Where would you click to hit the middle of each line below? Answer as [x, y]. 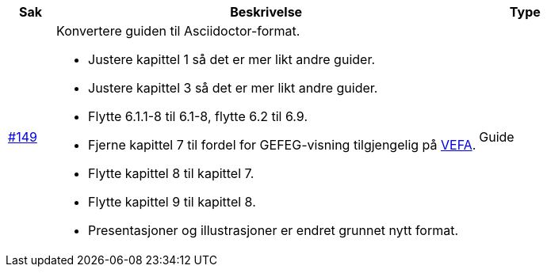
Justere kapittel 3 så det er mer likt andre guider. [233, 88]
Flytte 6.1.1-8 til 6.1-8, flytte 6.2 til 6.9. [198, 116]
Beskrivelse [266, 12]
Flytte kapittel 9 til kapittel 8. [172, 202]
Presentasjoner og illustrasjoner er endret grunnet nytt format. [273, 230]
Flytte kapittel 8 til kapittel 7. [171, 173]
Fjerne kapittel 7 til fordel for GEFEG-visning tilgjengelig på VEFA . [282, 145]
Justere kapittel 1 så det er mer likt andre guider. [232, 59]
